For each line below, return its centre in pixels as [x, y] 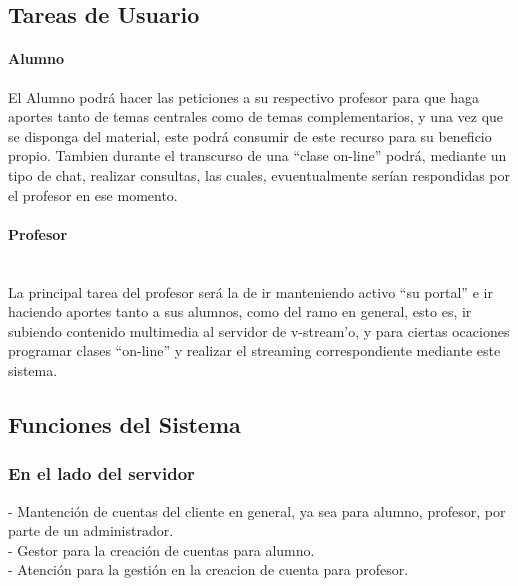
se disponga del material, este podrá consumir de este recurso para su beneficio [250, 135]
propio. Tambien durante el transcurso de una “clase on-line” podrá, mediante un [257, 155]
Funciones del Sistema [124, 423]
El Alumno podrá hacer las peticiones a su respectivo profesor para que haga [243, 96]
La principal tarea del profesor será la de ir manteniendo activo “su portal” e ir [250, 291]
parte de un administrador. [91, 530]
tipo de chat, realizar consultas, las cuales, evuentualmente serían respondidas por [259, 174]
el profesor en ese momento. [93, 194]
